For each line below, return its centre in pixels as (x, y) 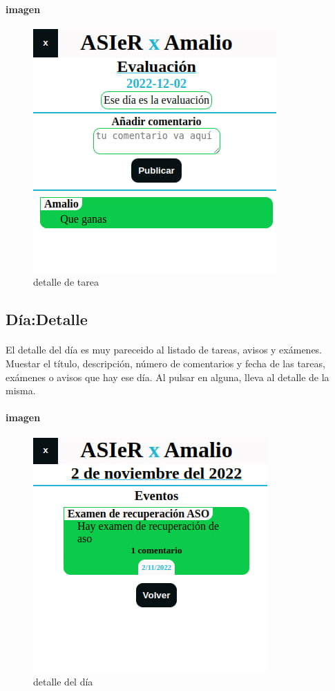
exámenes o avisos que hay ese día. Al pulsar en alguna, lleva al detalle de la (167, 377)
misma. (21, 390)
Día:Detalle (47, 319)
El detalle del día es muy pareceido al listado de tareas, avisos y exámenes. (164, 350)
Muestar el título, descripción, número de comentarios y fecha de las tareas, (165, 363)
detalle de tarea (66, 282)
